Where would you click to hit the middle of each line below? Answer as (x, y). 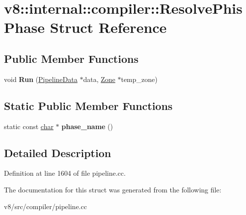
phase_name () (87, 126)
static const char (29, 126)
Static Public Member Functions (88, 105)
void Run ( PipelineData (41, 79)
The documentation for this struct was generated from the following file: (113, 189)
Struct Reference (108, 27)
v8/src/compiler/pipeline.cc (45, 206)
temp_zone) (139, 79)
